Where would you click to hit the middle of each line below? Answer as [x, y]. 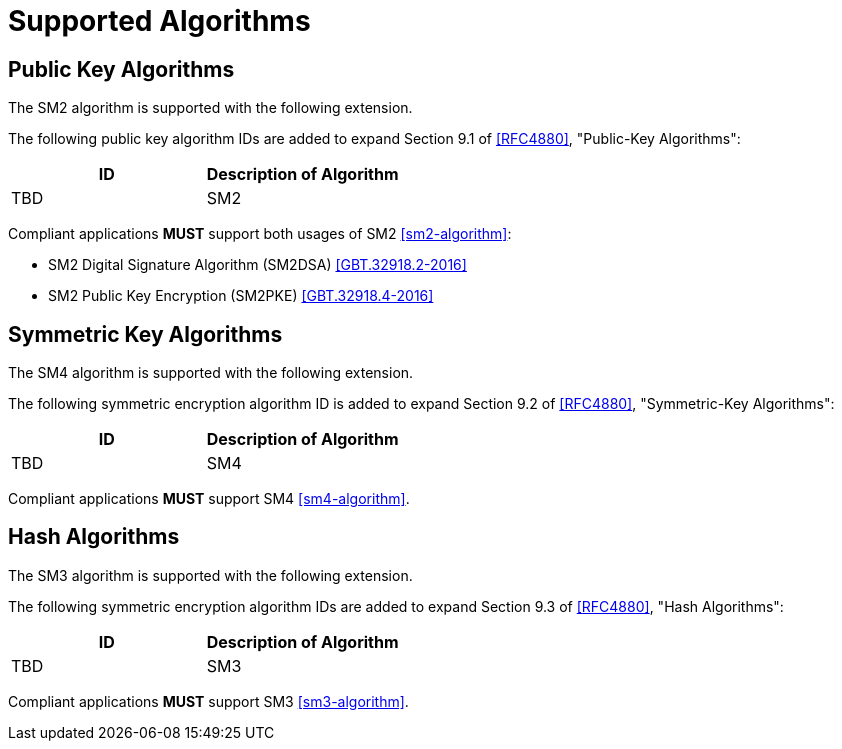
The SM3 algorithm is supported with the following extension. [210, 575]
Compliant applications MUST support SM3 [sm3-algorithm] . [208, 701]
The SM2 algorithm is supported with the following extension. [210, 108]
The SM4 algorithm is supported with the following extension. [211, 373]
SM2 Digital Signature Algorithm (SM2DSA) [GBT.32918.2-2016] [257, 265]
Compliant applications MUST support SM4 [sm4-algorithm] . [209, 499]
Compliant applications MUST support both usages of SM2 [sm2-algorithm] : [260, 234]
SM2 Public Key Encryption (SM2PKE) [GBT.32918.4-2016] [241, 296]
